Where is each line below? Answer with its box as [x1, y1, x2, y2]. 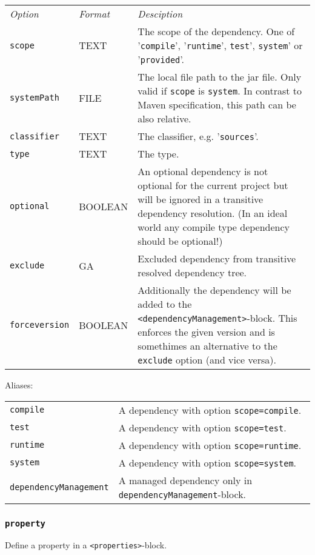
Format [79, 7, 110, 21]
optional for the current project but [138, 178, 288, 192]
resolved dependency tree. [138, 265, 247, 279]
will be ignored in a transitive [138, 192, 264, 206]
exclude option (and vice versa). [138, 353, 276, 367]
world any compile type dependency [138, 220, 290, 234]
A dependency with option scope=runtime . [118, 437, 302, 452]
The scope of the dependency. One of [138, 24, 295, 38]
